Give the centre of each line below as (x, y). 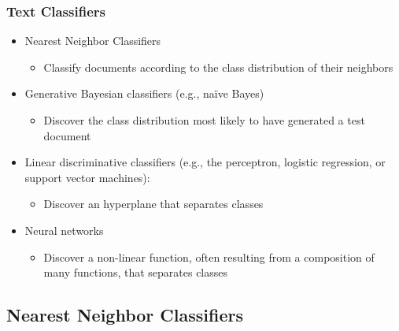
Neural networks (64, 230)
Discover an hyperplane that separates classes (153, 204)
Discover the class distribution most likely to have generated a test (204, 120)
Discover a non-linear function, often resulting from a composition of (209, 257)
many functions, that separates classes (136, 272)
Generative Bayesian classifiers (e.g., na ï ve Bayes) (144, 93)
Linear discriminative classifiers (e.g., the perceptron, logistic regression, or (205, 162)
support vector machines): (87, 177)
